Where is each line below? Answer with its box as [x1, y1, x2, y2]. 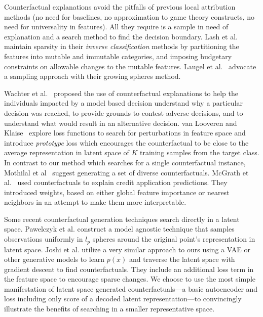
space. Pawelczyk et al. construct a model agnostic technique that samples [4, 223, 235, 234]
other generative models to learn [4, 254, 105, 264]
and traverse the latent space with [129, 254, 235, 264]
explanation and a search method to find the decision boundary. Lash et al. [4, 31, 238, 41]
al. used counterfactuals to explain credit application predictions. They [4, 177, 228, 188]
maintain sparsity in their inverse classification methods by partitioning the [4, 41, 239, 52]
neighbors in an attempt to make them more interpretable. [4, 197, 186, 207]
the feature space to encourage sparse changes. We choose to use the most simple [4, 274, 256, 284]
